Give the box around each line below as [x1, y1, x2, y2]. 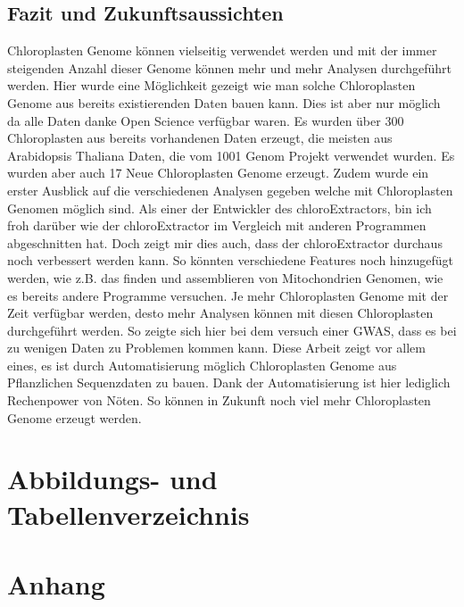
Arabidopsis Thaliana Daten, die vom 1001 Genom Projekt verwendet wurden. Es [7, 146, 455, 164]
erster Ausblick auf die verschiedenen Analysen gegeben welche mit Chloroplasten [7, 180, 453, 199]
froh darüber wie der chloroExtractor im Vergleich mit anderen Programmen [7, 216, 427, 235]
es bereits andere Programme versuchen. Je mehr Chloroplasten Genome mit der [7, 286, 449, 304]
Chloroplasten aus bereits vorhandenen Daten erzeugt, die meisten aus [7, 129, 393, 147]
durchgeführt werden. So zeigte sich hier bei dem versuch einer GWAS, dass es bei [7, 320, 457, 339]
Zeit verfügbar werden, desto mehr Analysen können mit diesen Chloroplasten [7, 303, 434, 322]
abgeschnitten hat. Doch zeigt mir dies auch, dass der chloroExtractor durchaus [7, 233, 443, 252]
